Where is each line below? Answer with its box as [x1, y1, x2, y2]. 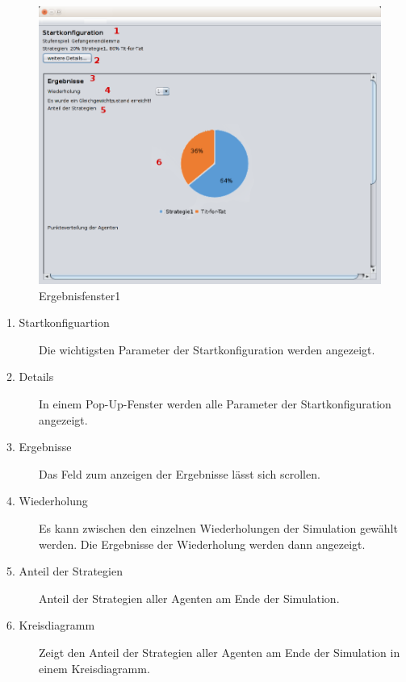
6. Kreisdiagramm [6, 617, 95, 634]
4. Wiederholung [6, 492, 88, 509]
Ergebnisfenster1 [39, 287, 121, 303]
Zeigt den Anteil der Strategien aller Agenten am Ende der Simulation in [39, 643, 400, 660]
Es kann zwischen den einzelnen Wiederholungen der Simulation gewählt [39, 519, 398, 536]
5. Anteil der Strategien [6, 563, 123, 579]
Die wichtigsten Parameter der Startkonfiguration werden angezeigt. [39, 341, 375, 358]
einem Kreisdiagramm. [39, 659, 150, 676]
